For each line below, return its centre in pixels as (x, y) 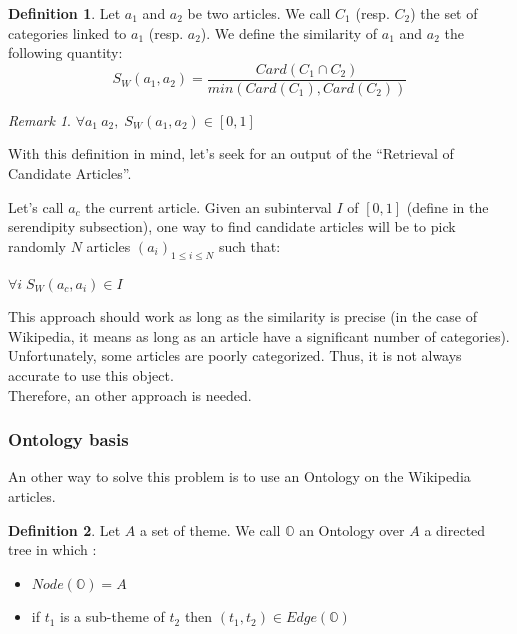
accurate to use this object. (91, 374)
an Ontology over (352, 529)
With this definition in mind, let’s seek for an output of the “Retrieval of (231, 153)
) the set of (444, 13)
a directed (455, 529)
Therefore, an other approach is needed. (130, 394)
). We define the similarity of (289, 32)
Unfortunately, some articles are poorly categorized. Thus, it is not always (235, 355)
